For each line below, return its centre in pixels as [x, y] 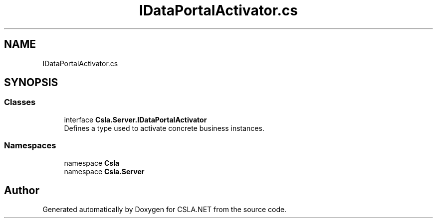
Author [22, 190]
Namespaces [30, 146]
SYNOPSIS [31, 83]
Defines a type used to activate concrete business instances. [164, 128]
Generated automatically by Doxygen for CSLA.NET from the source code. [165, 210]
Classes [20, 102]
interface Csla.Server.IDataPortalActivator [135, 119]
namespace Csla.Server [104, 171]
